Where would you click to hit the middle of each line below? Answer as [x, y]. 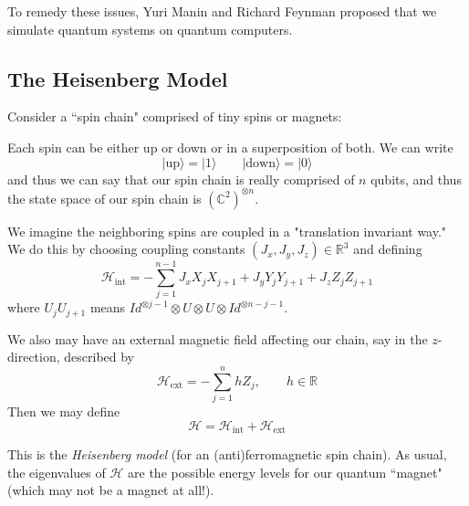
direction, [34, 357]
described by [99, 357]
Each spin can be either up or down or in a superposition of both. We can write [230, 147]
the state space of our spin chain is [104, 198]
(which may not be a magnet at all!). [111, 490]
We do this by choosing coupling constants [126, 249]
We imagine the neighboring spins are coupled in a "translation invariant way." [227, 231]
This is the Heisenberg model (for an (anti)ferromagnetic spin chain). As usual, [227, 454]
